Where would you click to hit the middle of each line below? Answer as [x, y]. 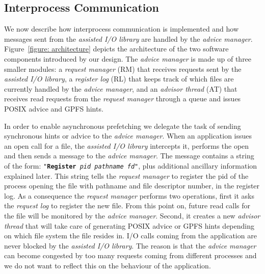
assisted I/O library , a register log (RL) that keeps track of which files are [119, 79]
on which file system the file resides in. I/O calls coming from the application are [130, 236]
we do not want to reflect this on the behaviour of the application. [108, 265]
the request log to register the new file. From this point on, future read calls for [127, 205]
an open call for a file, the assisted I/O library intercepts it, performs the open [127, 145]
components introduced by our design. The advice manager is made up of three [128, 58]
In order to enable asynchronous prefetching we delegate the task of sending [123, 126]
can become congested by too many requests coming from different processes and [130, 255]
